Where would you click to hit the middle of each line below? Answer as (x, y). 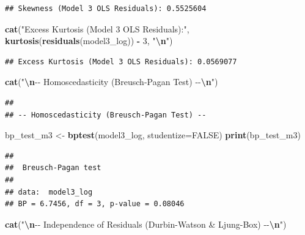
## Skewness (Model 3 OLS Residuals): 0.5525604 (106, 9)
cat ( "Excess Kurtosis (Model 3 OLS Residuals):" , (97, 28)
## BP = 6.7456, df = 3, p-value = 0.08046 (95, 204)
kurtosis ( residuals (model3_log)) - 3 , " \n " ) (89, 41)
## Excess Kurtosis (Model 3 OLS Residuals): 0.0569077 (121, 62)
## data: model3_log (49, 192)
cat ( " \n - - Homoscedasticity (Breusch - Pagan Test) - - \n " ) (112, 82)
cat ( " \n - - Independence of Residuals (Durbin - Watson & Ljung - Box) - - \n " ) (146, 224)
